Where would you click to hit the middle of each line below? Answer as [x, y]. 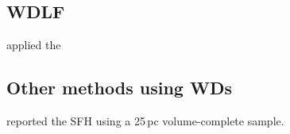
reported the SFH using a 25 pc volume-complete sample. [145, 121]
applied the [34, 45]
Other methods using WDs [119, 88]
